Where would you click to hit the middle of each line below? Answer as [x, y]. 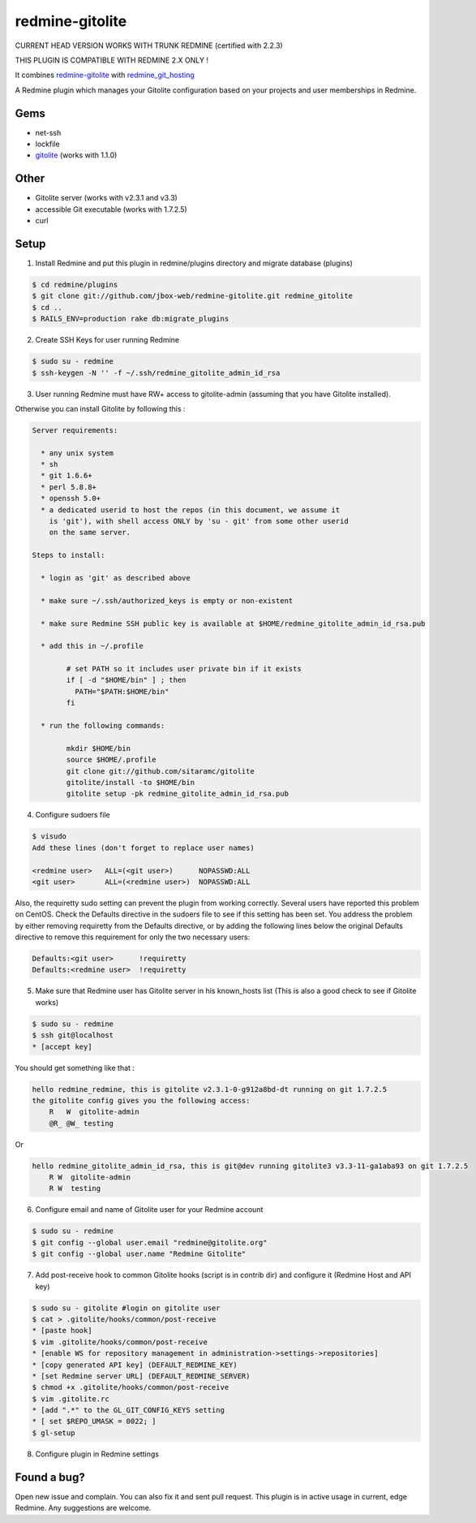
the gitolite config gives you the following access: [141, 1100]
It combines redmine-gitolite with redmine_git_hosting [105, 75]
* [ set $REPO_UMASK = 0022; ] [94, 1422]
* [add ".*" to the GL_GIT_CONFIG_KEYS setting [128, 1410]
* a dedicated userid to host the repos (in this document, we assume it [191, 510]
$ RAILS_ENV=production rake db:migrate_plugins [131, 319]
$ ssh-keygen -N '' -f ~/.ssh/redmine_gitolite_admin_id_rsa [156, 373]
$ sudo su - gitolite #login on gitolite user [126, 1308]
